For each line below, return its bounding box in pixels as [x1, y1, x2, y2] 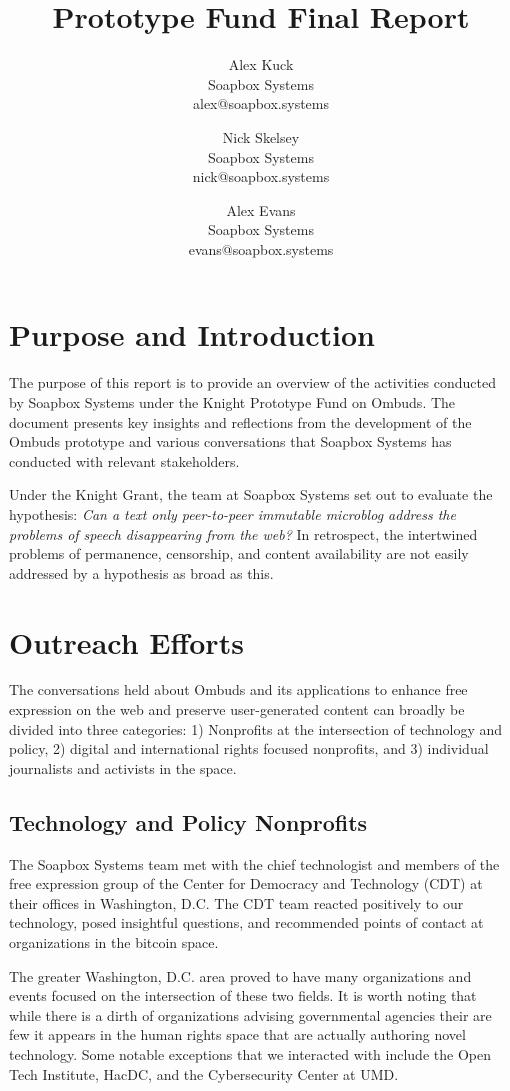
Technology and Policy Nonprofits [9, 806, 368, 837]
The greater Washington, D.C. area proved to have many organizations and [9, 965, 472, 986]
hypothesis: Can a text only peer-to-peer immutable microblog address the [9, 503, 456, 524]
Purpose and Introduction [9, 314, 375, 355]
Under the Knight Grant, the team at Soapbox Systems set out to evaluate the [9, 484, 493, 505]
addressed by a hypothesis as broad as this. [9, 562, 274, 583]
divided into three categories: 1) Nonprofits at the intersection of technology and [9, 718, 503, 739]
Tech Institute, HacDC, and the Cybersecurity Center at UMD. [9, 1063, 399, 1084]
